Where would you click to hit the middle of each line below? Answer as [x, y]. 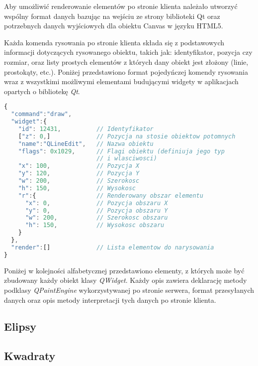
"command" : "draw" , [42, 114]
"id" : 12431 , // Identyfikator [86, 129]
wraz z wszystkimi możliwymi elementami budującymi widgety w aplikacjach [121, 81]
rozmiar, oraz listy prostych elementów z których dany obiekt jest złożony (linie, [126, 61]
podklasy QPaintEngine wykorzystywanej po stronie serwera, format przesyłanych [129, 290]
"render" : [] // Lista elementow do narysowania [113, 247]
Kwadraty [30, 356]
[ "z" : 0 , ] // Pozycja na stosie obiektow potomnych [127, 136]
